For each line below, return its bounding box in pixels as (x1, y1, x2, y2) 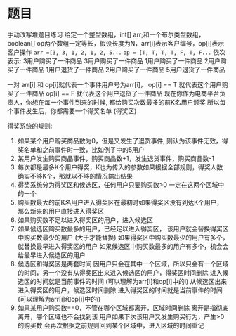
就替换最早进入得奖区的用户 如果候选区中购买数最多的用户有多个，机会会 (17, 242, 229, 250)
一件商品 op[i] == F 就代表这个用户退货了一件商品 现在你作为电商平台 (19, 89, 220, 98)
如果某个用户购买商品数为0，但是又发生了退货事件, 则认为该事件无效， (17, 136, 223, 145)
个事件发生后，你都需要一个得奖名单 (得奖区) (7, 106, 137, 115)
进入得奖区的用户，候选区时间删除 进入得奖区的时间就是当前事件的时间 (17, 285, 223, 295)
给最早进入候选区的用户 (17, 250, 86, 259)
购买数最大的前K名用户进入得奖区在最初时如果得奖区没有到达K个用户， (17, 198, 223, 207)
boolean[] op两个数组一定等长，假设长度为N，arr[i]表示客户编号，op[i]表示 (7, 39, 225, 47)
